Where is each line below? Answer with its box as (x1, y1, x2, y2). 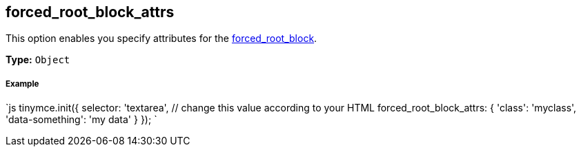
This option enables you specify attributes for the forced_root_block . (6, 32, 317, 45)
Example (6, 78, 39, 89)
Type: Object (6, 54, 70, 66)
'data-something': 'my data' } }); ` (6, 113, 157, 126)
